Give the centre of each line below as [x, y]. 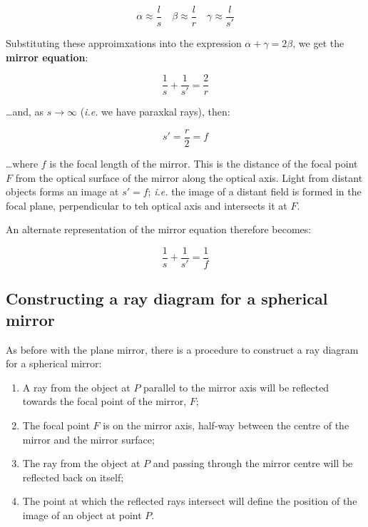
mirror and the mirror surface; [88, 439]
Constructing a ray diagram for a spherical [167, 298]
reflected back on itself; [73, 477]
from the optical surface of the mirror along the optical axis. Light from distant [189, 177]
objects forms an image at [62, 191]
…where [22, 163]
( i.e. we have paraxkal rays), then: [155, 112]
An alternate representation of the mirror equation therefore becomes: [159, 229]
